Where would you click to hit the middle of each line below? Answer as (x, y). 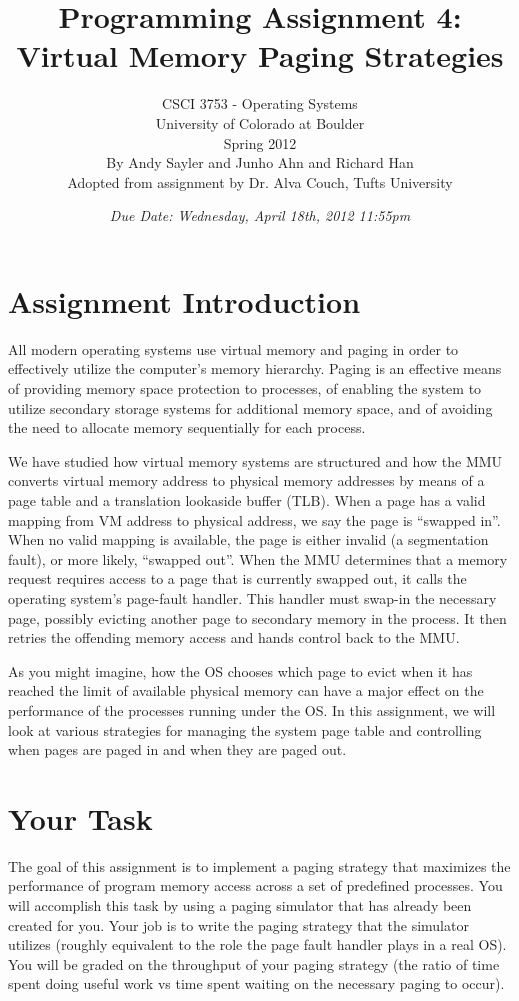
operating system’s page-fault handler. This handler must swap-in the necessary (252, 597)
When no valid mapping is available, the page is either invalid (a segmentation (248, 539)
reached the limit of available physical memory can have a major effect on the (246, 690)
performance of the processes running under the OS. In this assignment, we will (252, 709)
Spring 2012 (260, 142)
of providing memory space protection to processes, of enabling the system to (245, 388)
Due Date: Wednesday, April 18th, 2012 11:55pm (260, 215)
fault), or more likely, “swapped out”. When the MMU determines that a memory (258, 558)
